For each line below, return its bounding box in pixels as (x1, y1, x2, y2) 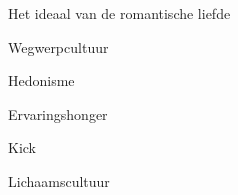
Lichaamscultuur (8, 170, 110, 191)
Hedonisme (8, 70, 75, 91)
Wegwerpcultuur (8, 36, 109, 57)
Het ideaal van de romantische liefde (8, 3, 231, 23)
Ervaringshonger (8, 103, 108, 124)
